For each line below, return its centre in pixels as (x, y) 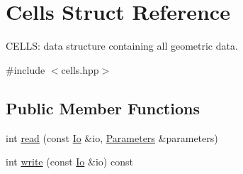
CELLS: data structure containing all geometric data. (122, 46)
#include (26, 69)
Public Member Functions (103, 108)
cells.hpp (80, 69)
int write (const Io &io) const (69, 162)
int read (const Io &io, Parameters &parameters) (112, 137)
